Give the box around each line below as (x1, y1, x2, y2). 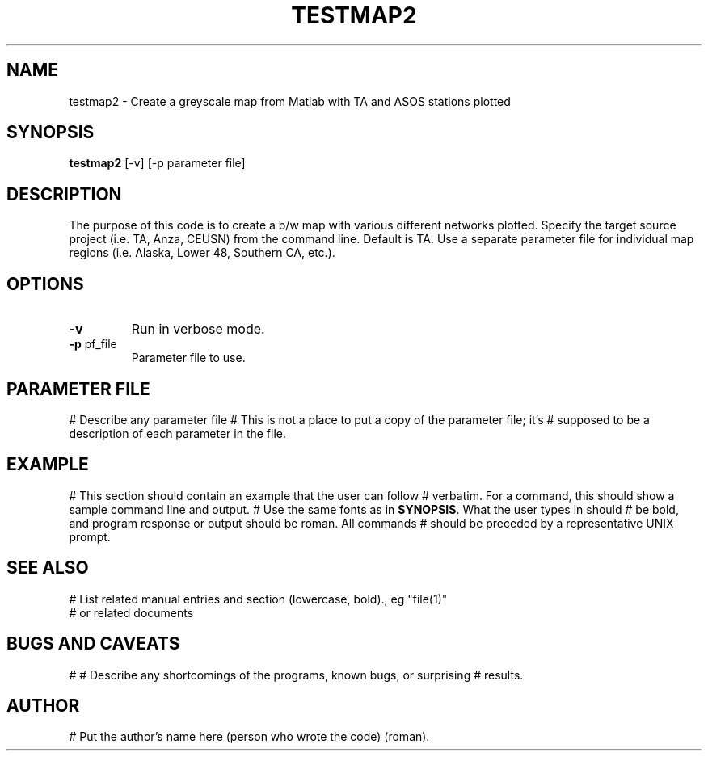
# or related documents (69, 605, 194, 620)
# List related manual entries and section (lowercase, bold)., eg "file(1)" (69, 591, 448, 606)
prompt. (69, 529, 111, 544)
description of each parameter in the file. (69, 426, 287, 440)
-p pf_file (69, 337, 117, 351)
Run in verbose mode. (131, 321, 265, 338)
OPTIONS (6, 273, 84, 294)
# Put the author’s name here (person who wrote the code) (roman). (69, 730, 430, 744)
